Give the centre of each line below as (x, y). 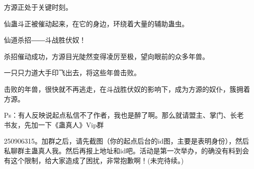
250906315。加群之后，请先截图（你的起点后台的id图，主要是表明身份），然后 (127, 141)
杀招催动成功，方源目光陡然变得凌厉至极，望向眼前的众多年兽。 (106, 56)
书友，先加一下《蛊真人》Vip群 (54, 124)
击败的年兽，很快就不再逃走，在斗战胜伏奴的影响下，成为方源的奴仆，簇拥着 (127, 89)
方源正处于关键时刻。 (38, 7)
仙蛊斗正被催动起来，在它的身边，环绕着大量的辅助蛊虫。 (96, 23)
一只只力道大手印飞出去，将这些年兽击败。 (72, 73)
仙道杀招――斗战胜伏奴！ (45, 40)
